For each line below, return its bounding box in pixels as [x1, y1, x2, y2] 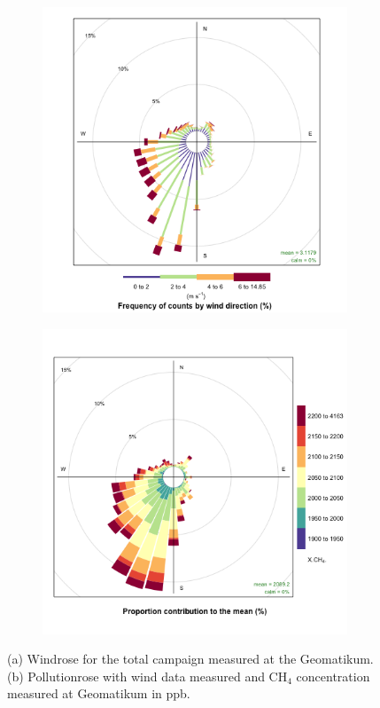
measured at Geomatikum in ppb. [7, 684, 190, 703]
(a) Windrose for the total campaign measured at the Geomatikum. [7, 649, 374, 668]
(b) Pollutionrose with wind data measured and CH [7, 666, 288, 685]
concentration [296, 666, 370, 685]
